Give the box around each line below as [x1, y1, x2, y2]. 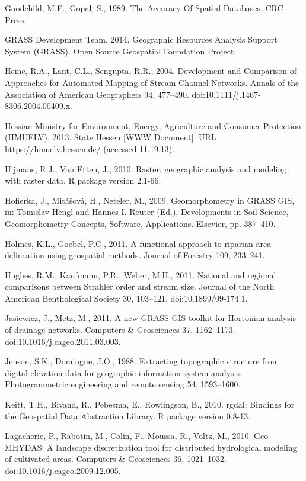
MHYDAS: [5, 441, 44, 453]
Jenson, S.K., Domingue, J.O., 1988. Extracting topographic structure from [5, 355, 279, 367]
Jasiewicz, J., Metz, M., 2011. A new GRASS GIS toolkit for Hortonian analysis [5, 312, 297, 324]
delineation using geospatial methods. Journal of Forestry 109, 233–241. [5, 249, 265, 261]
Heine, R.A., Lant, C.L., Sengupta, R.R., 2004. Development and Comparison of [5, 65, 297, 77]
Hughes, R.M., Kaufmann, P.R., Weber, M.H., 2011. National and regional [5, 268, 276, 281]
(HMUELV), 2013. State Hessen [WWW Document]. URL [5, 131, 216, 143]
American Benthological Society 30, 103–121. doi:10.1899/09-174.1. [5, 291, 248, 304]
